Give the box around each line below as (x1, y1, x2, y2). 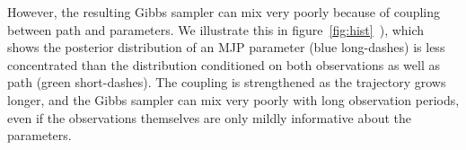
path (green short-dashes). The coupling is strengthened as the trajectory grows (7, 73, 446, 92)
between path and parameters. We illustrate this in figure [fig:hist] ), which (7, 20, 425, 39)
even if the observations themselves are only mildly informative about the (7, 108, 411, 127)
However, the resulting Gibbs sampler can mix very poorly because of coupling (7, 3, 441, 21)
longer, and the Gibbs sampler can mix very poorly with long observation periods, (7, 90, 460, 109)
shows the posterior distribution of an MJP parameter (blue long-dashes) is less (7, 38, 445, 57)
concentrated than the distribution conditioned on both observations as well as (7, 55, 440, 74)
